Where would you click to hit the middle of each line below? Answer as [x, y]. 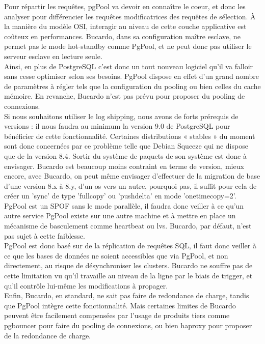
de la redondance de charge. [48, 335]
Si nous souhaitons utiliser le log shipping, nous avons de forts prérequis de [121, 116]
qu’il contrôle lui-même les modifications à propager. [86, 285]
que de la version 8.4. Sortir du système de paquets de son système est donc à [125, 155]
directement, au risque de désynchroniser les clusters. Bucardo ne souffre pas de [128, 265]
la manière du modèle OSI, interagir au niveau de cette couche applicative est [125, 26]
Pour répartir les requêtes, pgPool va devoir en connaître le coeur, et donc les [125, 6]
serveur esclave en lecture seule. [53, 56]
